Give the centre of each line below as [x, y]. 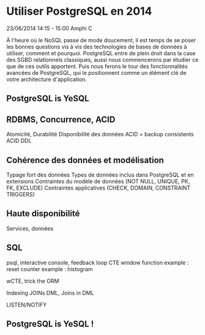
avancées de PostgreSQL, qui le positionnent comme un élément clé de [96, 72]
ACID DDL [19, 141]
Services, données [30, 228]
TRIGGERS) [21, 194]
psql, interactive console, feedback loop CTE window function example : [98, 263]
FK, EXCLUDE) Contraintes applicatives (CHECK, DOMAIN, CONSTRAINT [99, 188]
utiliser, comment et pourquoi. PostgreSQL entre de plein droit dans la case [101, 53]
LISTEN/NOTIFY [27, 304]
